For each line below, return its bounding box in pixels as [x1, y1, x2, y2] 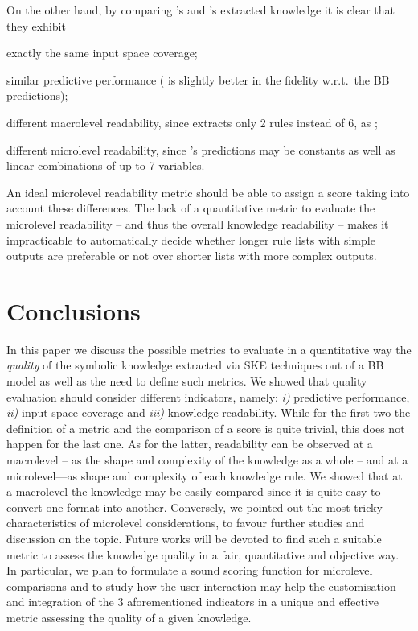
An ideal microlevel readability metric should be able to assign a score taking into [6, 184, 410, 200]
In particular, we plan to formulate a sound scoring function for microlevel [6, 562, 373, 579]
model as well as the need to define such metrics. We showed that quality [6, 373, 367, 390]
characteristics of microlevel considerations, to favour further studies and [6, 514, 365, 531]
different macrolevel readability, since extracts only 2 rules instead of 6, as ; [6, 113, 378, 130]
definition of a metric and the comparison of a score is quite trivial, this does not [6, 419, 405, 436]
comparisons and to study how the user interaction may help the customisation [6, 577, 396, 594]
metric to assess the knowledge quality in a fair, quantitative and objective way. [6, 546, 400, 563]
